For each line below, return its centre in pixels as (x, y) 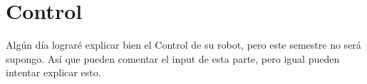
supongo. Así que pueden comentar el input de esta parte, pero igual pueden (173, 58)
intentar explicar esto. (53, 72)
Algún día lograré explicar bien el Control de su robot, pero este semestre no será (183, 45)
